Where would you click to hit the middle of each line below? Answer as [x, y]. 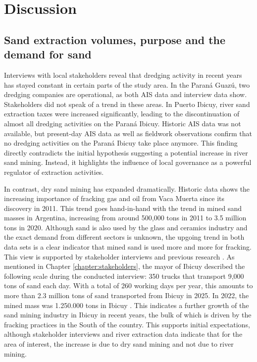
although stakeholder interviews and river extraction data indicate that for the [123, 334]
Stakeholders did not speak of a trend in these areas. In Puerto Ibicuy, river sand [127, 104]
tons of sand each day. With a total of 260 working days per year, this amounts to [128, 285]
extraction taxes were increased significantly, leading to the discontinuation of [122, 114]
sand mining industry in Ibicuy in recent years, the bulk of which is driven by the [128, 315]
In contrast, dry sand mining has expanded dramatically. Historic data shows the [127, 188]
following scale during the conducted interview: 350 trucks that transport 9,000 [124, 276]
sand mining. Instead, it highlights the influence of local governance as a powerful [128, 162]
